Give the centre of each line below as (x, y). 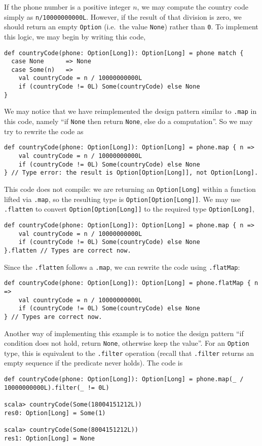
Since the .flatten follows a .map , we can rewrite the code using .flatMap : (122, 267)
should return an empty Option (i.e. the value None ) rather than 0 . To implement (131, 27)
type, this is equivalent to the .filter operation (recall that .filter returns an (129, 353)
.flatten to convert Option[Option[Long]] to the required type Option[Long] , (129, 209)
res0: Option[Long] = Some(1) (55, 413)
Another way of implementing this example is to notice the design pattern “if (124, 333)
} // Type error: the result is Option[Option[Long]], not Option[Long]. (131, 173)
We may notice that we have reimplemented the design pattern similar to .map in (130, 111)
